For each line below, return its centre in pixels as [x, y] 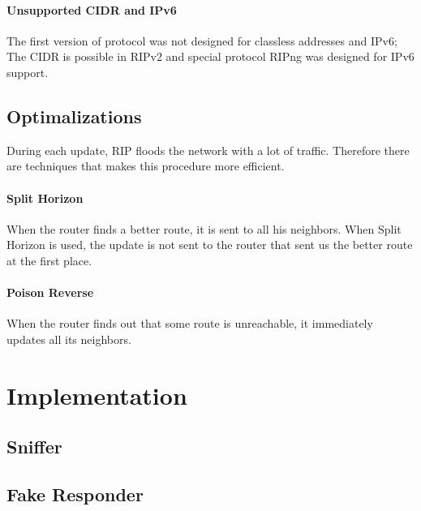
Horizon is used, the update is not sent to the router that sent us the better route [210, 245]
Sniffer [34, 447]
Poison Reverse [50, 292]
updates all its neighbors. [69, 339]
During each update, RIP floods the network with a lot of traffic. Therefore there [208, 150]
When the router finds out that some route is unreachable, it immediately [190, 323]
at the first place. [49, 260]
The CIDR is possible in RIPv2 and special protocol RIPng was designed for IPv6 [210, 56]
